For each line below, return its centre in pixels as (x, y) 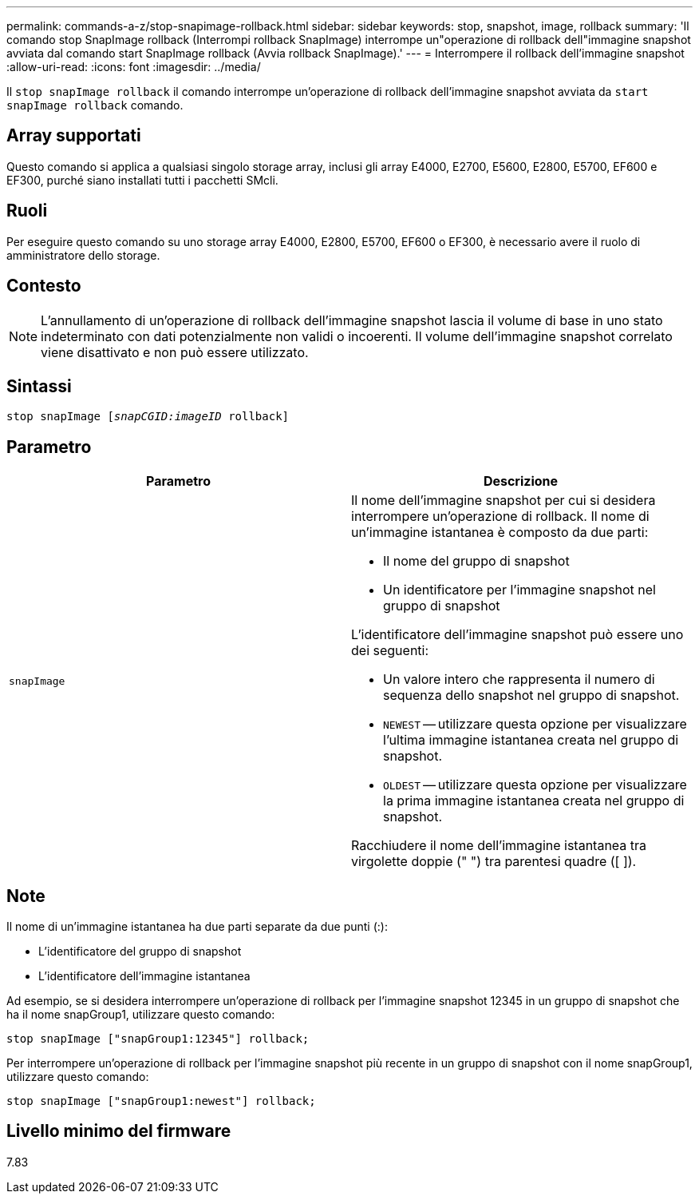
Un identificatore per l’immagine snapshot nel (519, 590)
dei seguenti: (390, 651)
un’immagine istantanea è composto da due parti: (500, 532)
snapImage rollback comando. (95, 105)
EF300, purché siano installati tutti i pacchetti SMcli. (142, 180)
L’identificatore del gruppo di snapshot (140, 952)
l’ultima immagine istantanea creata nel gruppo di (531, 740)
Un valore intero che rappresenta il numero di (519, 679)
